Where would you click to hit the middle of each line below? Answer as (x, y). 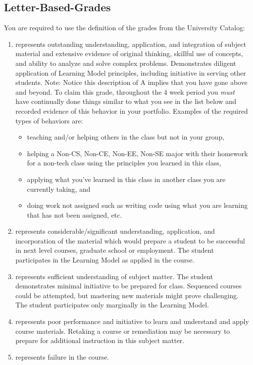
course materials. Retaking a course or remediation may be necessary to (123, 331)
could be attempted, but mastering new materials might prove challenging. (127, 295)
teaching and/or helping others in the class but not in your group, (126, 137)
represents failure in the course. (62, 356)
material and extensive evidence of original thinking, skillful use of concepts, (129, 53)
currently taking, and (59, 189)
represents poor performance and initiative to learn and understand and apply (132, 321)
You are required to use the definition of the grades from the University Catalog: (125, 28)
